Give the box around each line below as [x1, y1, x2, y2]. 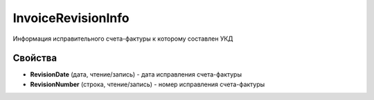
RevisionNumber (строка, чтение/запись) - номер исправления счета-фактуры [30, 80, 265, 88]
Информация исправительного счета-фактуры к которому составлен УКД [12, 34, 233, 43]
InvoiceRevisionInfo [12, 10, 130, 26]
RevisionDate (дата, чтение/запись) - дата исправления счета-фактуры [30, 70, 242, 79]
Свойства [12, 52, 57, 64]
